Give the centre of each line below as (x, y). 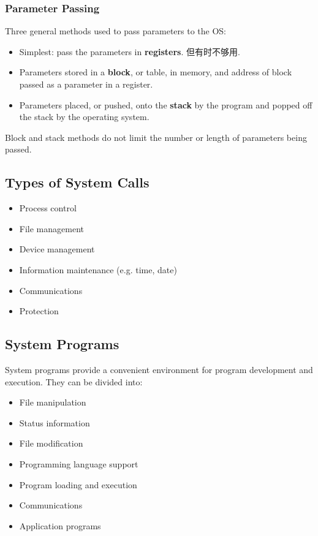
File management (51, 228)
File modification (51, 443)
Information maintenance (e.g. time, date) (98, 269)
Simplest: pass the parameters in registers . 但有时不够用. (130, 51)
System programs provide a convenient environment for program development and (159, 369)
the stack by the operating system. (84, 117)
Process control (48, 208)
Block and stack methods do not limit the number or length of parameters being (156, 137)
